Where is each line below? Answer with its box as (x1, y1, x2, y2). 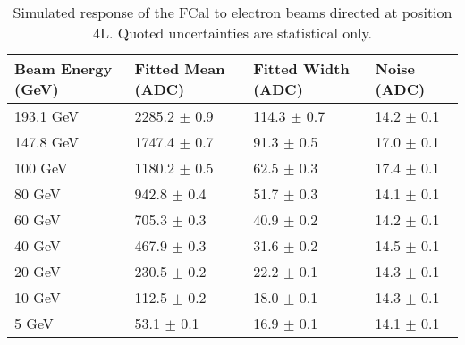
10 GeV (14, 287, 61, 307)
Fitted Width (253, 58, 350, 79)
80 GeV (14, 183, 61, 204)
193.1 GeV (14, 105, 80, 126)
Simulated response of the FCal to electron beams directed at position (13, 2, 452, 22)
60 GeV (14, 209, 61, 230)
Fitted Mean (134, 58, 225, 79)
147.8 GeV (14, 131, 80, 152)
